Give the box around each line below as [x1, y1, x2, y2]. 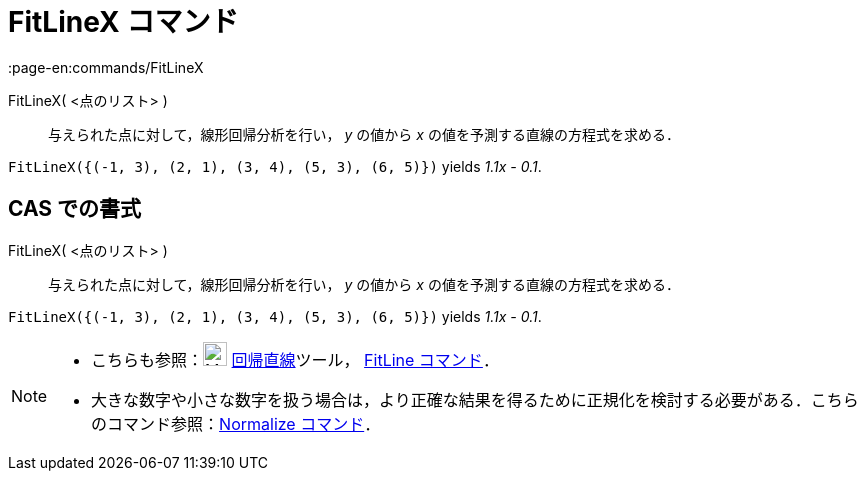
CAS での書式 [8, 196, 142, 222]
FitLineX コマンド [8, 5, 239, 39]
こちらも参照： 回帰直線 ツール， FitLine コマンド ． [91, 349, 499, 370]
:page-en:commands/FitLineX [8, 58, 204, 76]
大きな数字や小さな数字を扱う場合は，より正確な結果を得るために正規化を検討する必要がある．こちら [91, 389, 859, 410]
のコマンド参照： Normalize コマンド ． [91, 413, 381, 434]
